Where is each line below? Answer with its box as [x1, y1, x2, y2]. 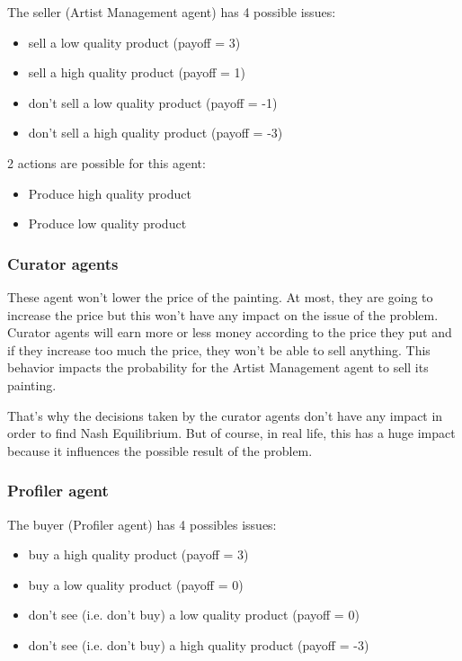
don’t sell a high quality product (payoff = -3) [28, 123, 283, 142]
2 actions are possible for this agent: [7, 153, 206, 172]
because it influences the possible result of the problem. [7, 441, 313, 460]
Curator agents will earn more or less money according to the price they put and [7, 323, 452, 342]
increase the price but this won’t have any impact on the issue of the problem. [7, 305, 439, 324]
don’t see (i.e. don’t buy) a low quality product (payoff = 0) [28, 605, 360, 624]
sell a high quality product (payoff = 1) [28, 63, 246, 82]
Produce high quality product [28, 183, 191, 202]
